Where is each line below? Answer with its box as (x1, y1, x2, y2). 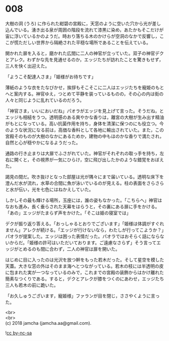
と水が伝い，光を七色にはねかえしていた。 (5, 186, 94, 193)
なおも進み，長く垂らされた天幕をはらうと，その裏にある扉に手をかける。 (5, 203, 160, 209)
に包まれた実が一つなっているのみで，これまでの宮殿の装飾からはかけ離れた (5, 269, 164, 275)
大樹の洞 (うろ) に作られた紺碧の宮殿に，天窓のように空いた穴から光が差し (5, 20, 161, 26)
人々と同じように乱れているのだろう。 (5, 97, 84, 103)
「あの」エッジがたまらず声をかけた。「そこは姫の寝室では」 (5, 210, 131, 216)
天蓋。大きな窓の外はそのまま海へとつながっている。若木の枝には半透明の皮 (5, 263, 164, 269)
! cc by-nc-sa (5, 330, 32, 336)
